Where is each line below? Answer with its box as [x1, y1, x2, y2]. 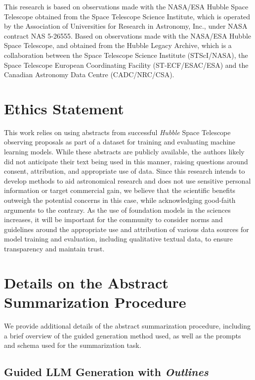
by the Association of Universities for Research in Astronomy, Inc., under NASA [4, 21, 248, 31]
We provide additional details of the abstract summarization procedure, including [4, 320, 251, 331]
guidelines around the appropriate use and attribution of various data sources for [4, 224, 249, 234]
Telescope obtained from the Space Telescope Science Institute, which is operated [4, 11, 251, 21]
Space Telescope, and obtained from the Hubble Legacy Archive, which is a [4, 40, 232, 50]
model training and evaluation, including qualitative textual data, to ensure [4, 234, 233, 244]
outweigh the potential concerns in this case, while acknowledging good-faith [4, 195, 236, 205]
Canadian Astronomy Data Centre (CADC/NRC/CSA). [4, 69, 174, 80]
